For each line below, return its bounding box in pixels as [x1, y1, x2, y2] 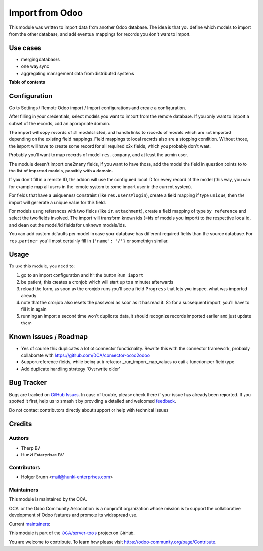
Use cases [9, 44, 41, 52]
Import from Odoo [9, 7, 83, 18]
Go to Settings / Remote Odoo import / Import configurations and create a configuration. [9, 105, 186, 111]
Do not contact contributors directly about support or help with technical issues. [9, 407, 170, 413]
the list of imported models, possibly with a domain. [9, 168, 113, 174]
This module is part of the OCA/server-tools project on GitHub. [9, 530, 135, 536]
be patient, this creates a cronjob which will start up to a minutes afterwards [21, 279, 174, 285]
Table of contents [9, 79, 46, 85]
